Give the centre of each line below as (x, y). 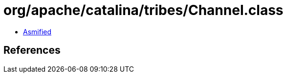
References (32, 50)
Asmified (37, 31)
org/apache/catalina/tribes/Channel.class (143, 10)
